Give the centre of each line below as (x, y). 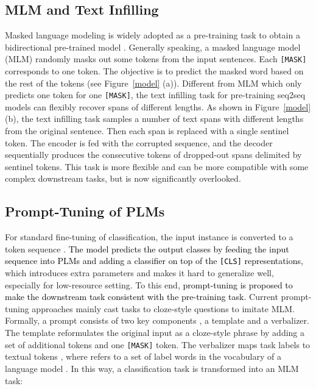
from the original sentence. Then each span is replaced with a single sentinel (147, 131)
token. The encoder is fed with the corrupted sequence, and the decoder (139, 142)
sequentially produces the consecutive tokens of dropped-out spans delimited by (153, 155)
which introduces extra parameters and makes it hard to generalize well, (139, 273)
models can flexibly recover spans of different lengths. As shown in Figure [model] (158, 106)
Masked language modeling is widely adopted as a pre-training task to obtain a (153, 35)
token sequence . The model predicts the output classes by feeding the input (147, 248)
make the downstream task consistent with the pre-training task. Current (142, 297)
